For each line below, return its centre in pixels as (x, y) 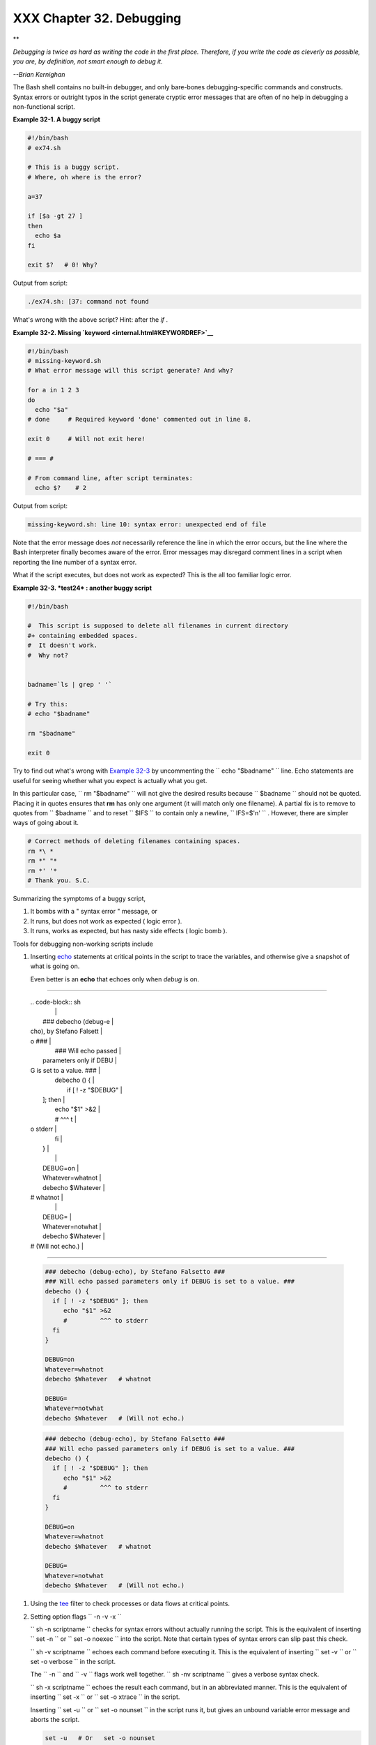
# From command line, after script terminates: (110, 478)
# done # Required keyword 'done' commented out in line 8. (140, 419)
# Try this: (48, 704)
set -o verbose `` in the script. (73, 1662)
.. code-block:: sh (56, 1002)
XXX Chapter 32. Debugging (97, 18)
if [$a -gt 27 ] (55, 216)
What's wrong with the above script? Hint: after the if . (91, 320)
